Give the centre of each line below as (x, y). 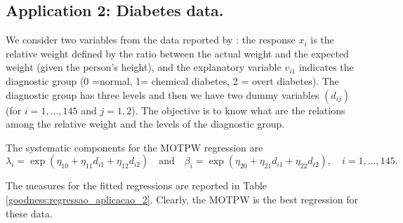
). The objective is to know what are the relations (238, 110)
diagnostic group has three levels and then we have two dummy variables (163, 94)
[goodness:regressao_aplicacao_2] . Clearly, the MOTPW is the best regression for (182, 199)
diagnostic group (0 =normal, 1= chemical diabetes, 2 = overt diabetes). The (172, 80)
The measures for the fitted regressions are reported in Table (137, 185)
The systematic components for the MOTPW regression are (134, 147)
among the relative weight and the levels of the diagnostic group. (145, 124)
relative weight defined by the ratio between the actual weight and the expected (177, 53)
